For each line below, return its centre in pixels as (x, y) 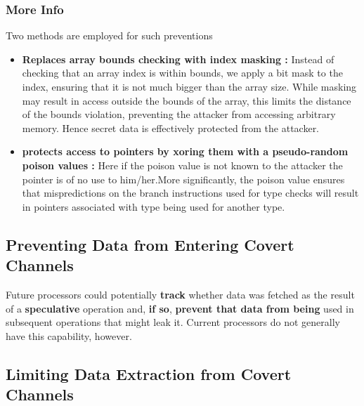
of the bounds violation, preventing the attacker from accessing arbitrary (179, 114)
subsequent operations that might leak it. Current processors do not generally (173, 322)
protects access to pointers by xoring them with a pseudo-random (185, 151)
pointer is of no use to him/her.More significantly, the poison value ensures (183, 179)
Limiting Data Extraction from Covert (149, 373)
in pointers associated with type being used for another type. (154, 206)
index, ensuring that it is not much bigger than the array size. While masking (189, 86)
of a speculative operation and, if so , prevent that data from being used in (180, 308)
